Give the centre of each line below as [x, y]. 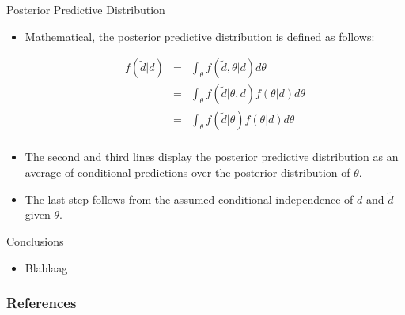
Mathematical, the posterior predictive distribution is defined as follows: [200, 36]
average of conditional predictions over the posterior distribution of [187, 172]
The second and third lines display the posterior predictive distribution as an [212, 157]
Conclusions [35, 240]
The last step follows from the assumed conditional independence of [189, 199]
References [42, 303]
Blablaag [46, 267]
